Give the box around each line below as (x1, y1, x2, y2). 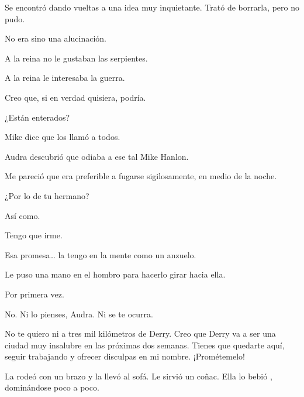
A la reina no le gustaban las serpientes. (5, 52, 148, 64)
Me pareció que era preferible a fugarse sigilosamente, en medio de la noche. (5, 170, 277, 182)
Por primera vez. (5, 288, 64, 300)
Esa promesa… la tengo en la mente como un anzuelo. (5, 248, 196, 261)
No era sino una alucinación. (5, 32, 106, 45)
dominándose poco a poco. (5, 381, 99, 393)
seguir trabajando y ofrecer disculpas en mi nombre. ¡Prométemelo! (5, 350, 245, 362)
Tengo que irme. (5, 229, 63, 241)
